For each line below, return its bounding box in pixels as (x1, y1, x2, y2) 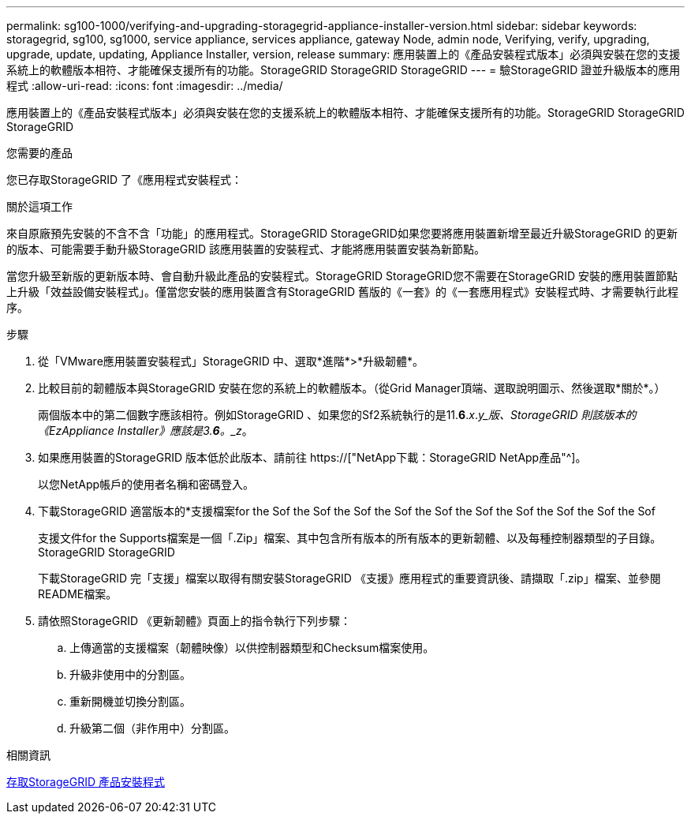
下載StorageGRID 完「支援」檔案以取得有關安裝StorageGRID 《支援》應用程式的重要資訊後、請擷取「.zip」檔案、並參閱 (38, 571, 661, 585)
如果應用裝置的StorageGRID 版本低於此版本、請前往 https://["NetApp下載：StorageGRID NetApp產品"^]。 (38, 451, 587, 464)
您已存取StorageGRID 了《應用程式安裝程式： (6, 173, 242, 186)
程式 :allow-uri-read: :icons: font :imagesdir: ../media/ (6, 79, 283, 92)
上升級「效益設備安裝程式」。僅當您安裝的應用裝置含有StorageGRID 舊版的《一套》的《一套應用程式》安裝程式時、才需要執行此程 (6, 285, 678, 298)
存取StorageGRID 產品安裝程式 (6, 775, 165, 788)
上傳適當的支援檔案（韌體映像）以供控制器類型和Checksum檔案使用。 (69, 641, 435, 654)
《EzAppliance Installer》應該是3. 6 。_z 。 (38, 424, 253, 437)
